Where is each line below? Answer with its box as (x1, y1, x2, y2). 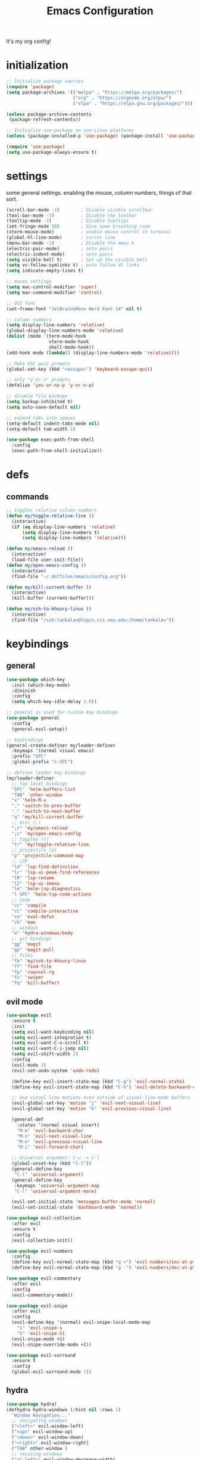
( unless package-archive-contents (6, 111, 92, 117)
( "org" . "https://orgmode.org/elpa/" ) (72, 95, 171, 101)
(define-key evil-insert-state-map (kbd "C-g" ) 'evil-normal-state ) (11, 1078, 185, 1084)
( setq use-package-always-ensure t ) (6, 149, 97, 155)
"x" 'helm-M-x (11, 797, 46, 803)
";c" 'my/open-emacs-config (11, 831, 82, 837)
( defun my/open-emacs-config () (6, 562, 86, 568)
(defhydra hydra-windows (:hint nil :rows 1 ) (6, 1406, 121, 1412)
